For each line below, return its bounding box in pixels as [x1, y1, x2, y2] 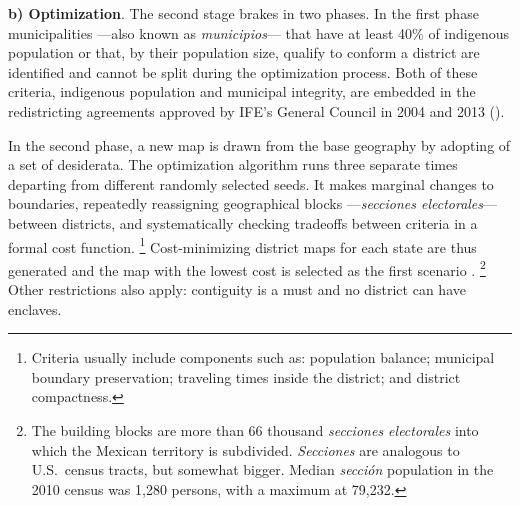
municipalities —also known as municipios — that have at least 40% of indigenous [8, 22, 509, 43]
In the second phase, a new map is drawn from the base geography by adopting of [8, 134, 511, 155]
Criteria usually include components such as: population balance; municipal [31, 347, 495, 368]
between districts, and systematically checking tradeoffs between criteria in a [8, 212, 478, 233]
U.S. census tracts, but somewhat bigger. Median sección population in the [31, 459, 494, 480]
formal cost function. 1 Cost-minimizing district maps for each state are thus [8, 233, 477, 257]
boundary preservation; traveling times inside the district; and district [31, 366, 461, 387]
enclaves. [8, 298, 62, 319]
